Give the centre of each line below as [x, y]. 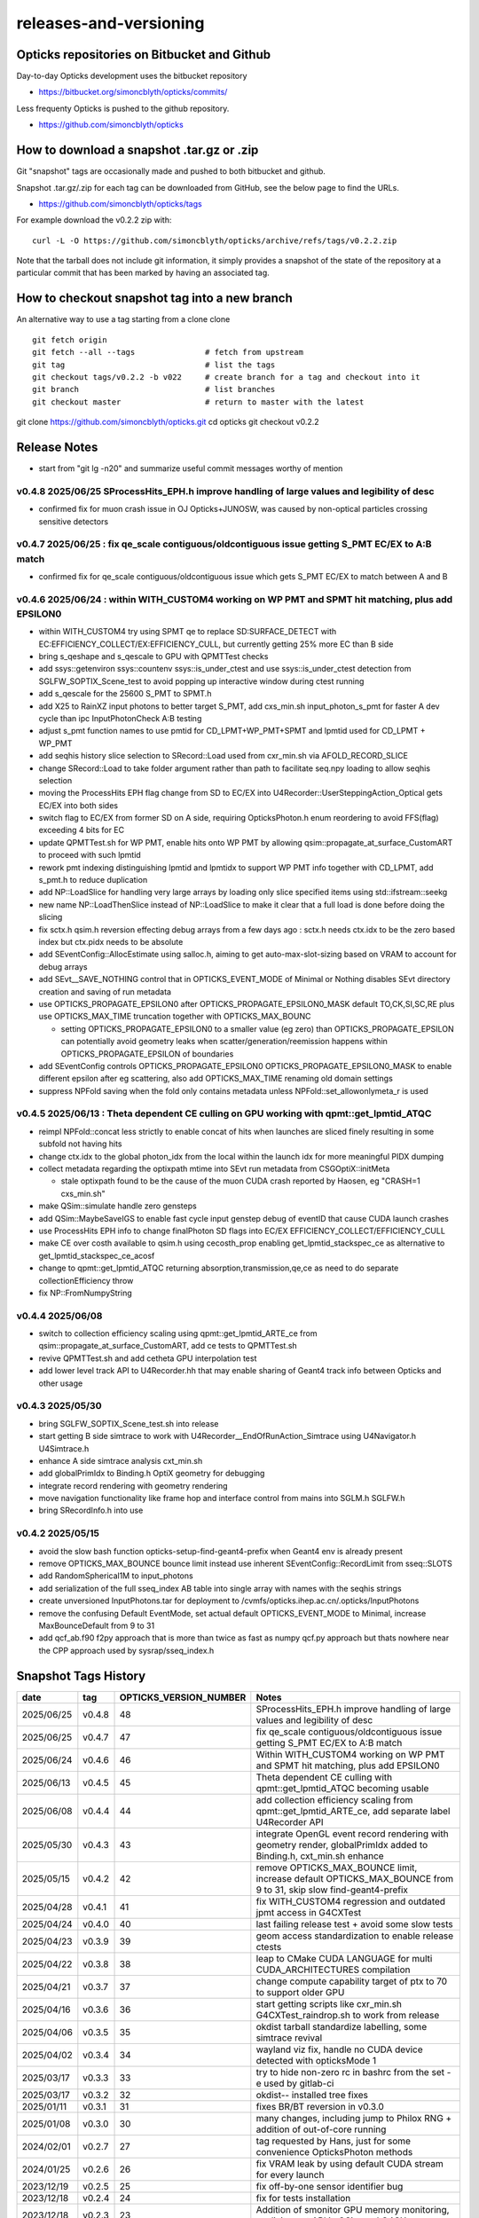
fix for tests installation [303, 2198]
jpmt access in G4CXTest [309, 1912]
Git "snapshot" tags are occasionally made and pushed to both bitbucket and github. [171, 171]
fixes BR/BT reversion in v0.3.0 [320, 2106]
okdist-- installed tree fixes [312, 2095]
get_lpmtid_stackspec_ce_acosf [97, 1255]
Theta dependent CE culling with [324, 1777]
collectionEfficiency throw [86, 1280]
